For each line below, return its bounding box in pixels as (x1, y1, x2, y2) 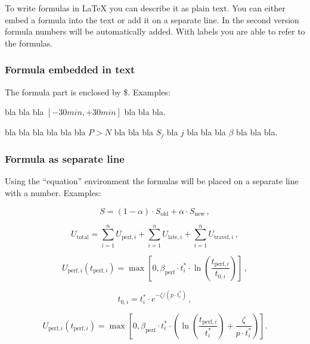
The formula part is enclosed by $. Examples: (5, 85, 170, 98)
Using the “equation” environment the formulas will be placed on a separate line (5, 175, 299, 187)
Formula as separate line (5, 151, 125, 166)
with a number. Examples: (5, 187, 101, 199)
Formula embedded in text (5, 62, 135, 77)
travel (214, 234, 229, 240)
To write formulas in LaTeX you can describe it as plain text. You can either (5, 2, 286, 14)
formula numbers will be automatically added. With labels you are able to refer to (5, 25, 305, 38)
